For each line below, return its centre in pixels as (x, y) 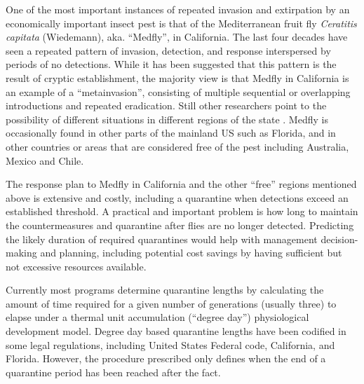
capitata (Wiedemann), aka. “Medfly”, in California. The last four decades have (177, 37)
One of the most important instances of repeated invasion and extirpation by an (178, 9)
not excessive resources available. (76, 266)
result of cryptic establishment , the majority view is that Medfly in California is (177, 77)
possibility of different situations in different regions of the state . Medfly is (167, 119)
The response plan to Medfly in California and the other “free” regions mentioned (181, 184)
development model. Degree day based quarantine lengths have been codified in (176, 331)
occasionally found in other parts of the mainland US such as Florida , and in (171, 133)
